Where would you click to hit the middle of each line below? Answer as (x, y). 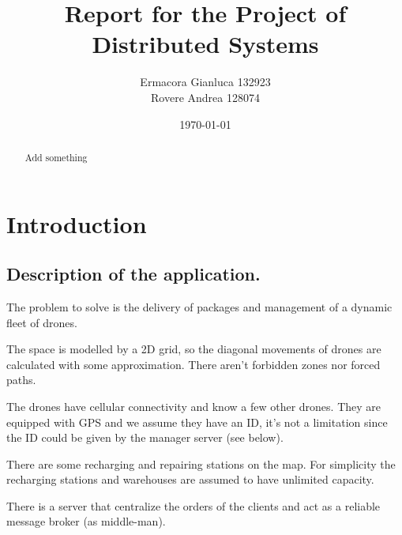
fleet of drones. (42, 322)
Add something (56, 157)
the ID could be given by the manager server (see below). (145, 437)
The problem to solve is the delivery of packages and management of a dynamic (199, 306)
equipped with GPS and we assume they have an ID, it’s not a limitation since (197, 422)
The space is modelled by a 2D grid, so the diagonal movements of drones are (194, 349)
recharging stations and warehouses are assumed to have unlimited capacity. (190, 479)
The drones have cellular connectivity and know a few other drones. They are (193, 406)
